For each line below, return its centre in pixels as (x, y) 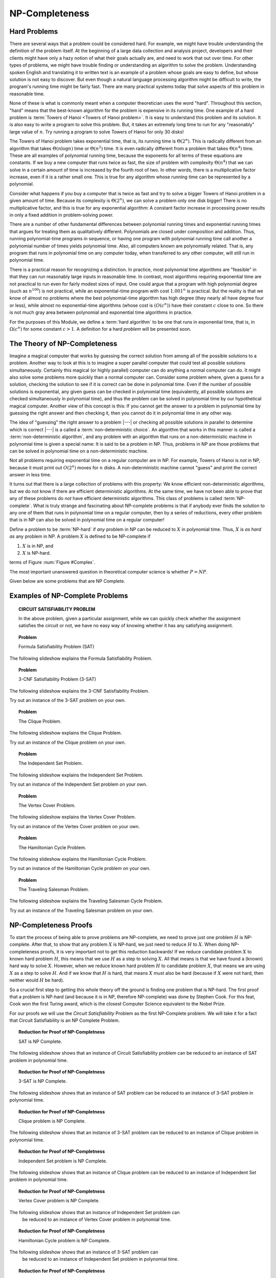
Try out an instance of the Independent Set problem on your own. (78, 784)
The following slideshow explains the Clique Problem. (66, 733)
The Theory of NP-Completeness (63, 343)
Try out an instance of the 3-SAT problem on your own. (68, 700)
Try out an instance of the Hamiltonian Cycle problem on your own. (80, 869)
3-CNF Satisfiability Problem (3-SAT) (57, 679)
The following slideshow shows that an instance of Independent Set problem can (95, 1212)
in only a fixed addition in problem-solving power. (62, 215)
